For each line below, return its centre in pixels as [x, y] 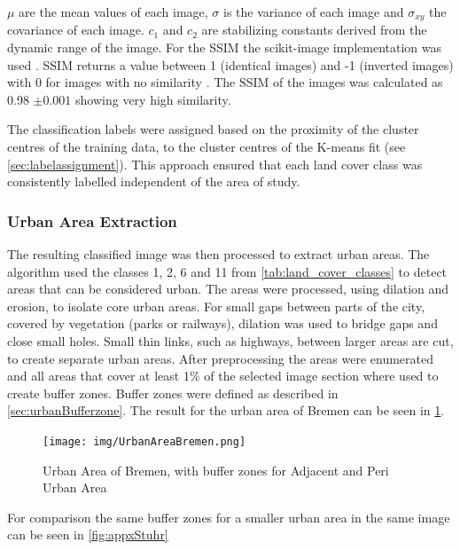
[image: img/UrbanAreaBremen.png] [144, 441]
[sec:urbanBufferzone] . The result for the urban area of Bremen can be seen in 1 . [226, 410]
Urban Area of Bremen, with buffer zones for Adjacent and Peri [216, 470]
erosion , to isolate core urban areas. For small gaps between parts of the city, [216, 306]
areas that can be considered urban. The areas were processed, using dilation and [228, 289]
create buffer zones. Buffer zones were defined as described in [173, 393]
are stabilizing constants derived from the [314, 30]
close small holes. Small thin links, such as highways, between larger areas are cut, [230, 340]
